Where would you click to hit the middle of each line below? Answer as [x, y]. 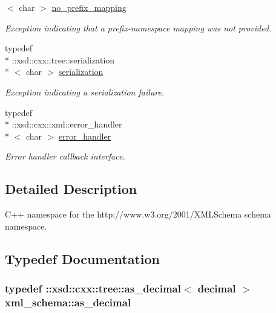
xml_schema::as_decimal [68, 302]
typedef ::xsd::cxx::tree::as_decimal [93, 289]
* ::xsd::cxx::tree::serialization [60, 60]
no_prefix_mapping [89, 7]
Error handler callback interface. [65, 156]
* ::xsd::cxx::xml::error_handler [64, 124]
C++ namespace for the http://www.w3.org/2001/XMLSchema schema [138, 214]
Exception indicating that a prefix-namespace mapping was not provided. [138, 27]
